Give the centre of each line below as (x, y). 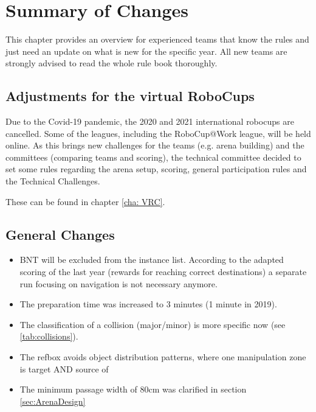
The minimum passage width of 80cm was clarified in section (133, 389)
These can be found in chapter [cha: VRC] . (85, 201)
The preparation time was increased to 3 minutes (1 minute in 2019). (148, 304)
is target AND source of (64, 368)
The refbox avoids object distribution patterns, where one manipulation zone (163, 357)
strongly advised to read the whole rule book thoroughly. (112, 63)
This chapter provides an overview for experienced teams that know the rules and (157, 39)
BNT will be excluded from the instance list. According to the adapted (152, 260)
